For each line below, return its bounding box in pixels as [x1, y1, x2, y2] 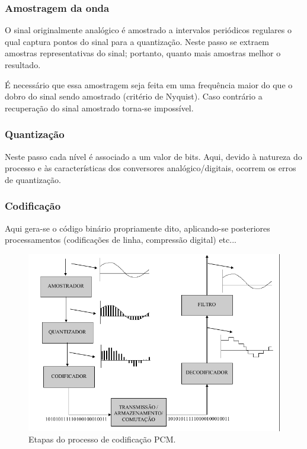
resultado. [5, 59, 41, 70]
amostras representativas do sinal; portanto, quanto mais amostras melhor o [5, 47, 281, 59]
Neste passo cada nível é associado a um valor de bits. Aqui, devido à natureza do [5, 150, 302, 162]
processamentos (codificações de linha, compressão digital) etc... [5, 233, 236, 246]
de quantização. [5, 173, 61, 185]
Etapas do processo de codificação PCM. [28, 433, 176, 445]
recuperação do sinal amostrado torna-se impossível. [5, 101, 194, 114]
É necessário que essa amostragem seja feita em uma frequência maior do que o [5, 78, 293, 91]
